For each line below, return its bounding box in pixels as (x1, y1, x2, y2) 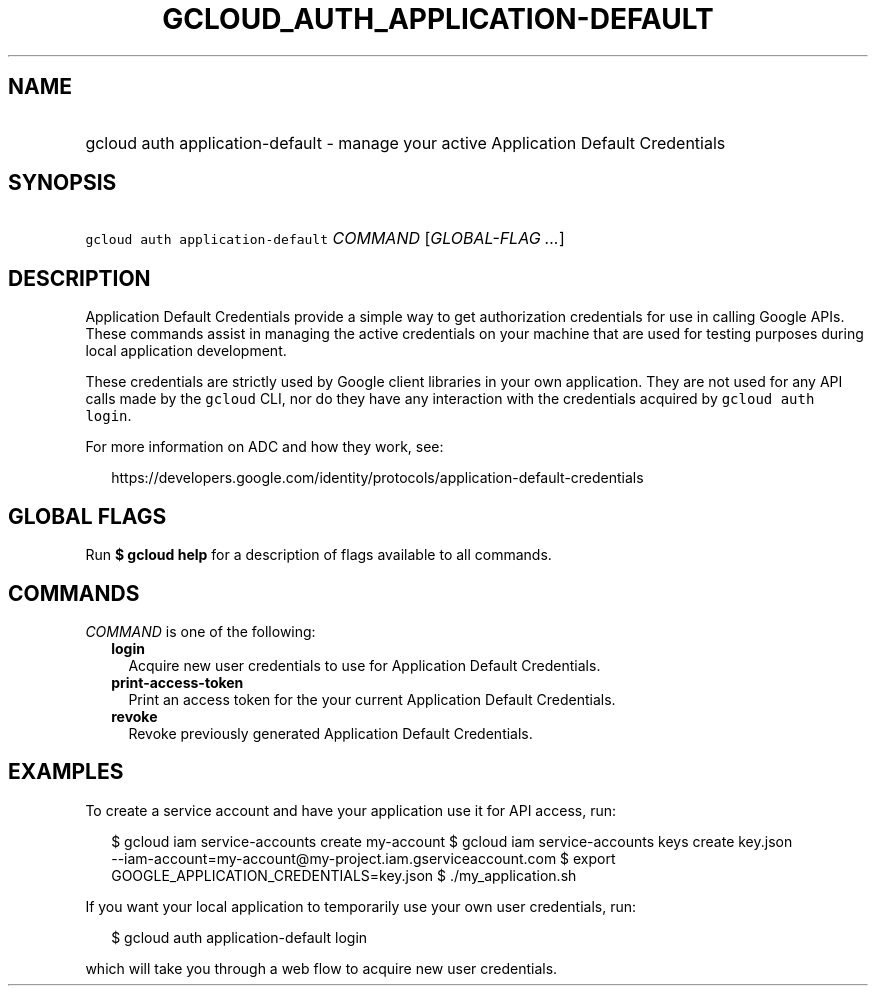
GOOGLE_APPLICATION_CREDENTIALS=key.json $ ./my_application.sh (111, 866, 577, 884)
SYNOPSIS (8, 170, 117, 196)
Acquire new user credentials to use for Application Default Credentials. (128, 656, 601, 674)
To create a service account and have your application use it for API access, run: (85, 801, 616, 819)
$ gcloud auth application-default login (111, 928, 368, 946)
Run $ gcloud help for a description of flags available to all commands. (85, 546, 552, 564)
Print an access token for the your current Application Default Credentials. (128, 690, 616, 708)
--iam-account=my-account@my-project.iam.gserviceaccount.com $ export (111, 849, 616, 867)
